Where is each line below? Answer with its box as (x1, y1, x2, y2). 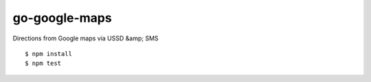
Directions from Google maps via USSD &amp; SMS (12, 34, 159, 42)
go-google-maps (12, 10, 113, 25)
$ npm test (25, 59, 62, 68)
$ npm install (25, 50, 72, 57)
